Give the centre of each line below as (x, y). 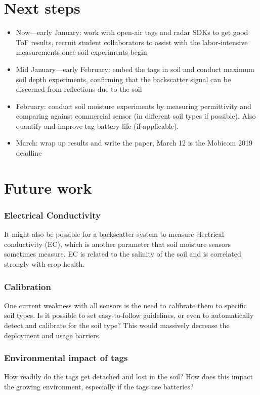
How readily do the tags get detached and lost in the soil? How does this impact (128, 376)
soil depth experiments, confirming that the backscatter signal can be (123, 79)
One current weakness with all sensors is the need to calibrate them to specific (125, 305)
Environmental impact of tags (66, 358)
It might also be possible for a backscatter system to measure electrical (114, 234)
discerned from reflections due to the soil (79, 89)
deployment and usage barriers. (53, 335)
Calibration (28, 286)
